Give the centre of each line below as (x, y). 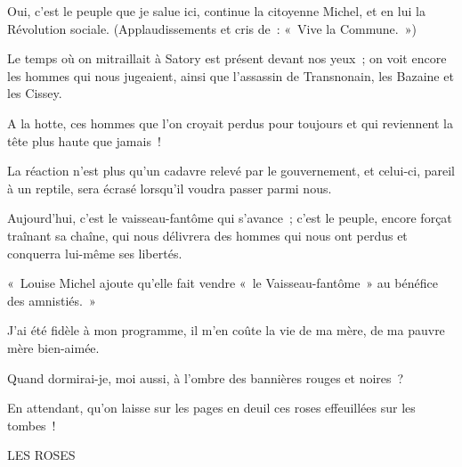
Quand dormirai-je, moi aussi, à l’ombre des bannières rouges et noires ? (206, 377)
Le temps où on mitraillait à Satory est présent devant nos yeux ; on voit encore (227, 58)
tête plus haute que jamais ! (84, 140)
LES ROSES (41, 455)
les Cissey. (35, 93)
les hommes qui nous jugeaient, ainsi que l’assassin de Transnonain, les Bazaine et (231, 75)
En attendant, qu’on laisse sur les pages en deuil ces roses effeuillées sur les (211, 408)
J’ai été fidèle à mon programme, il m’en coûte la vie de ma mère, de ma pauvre (226, 330)
